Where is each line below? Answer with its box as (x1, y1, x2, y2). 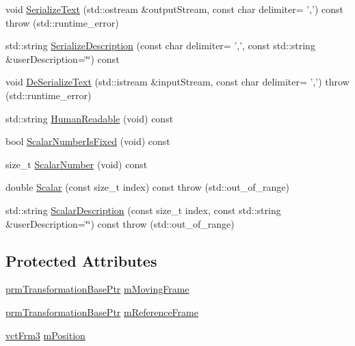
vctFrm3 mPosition (5, 328, 86, 342)
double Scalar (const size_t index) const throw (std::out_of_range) (5, 180, 290, 194)
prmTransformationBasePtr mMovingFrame (5, 282, 189, 296)
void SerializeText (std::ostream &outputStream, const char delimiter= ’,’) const (5, 2, 344, 16)
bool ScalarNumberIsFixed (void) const (5, 134, 170, 148)
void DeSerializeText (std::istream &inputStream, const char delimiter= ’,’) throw (5, 75, 350, 89)
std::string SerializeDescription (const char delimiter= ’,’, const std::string (5, 38, 315, 53)
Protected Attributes (5, 250, 157, 271)
